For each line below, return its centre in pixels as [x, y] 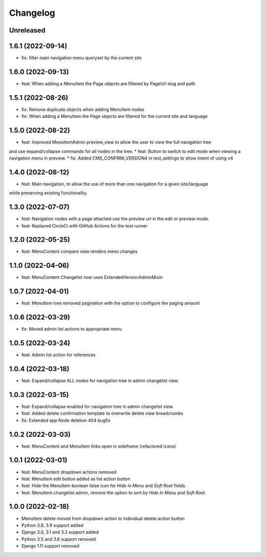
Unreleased [27, 30]
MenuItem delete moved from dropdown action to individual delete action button [103, 518]
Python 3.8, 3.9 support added [52, 525]
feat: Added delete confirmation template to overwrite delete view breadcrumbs [102, 413]
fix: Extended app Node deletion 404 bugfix [66, 420]
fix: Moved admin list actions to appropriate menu [72, 329]
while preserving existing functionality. [48, 193]
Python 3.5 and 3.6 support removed [59, 539]
